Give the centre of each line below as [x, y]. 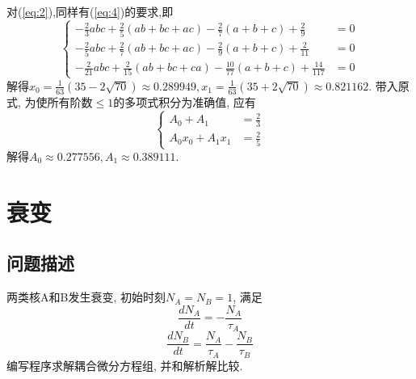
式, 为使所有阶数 [50, 101]
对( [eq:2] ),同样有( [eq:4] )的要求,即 [90, 11]
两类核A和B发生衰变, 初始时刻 [86, 297]
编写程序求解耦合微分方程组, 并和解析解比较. [125, 365]
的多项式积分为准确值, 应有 [185, 101]
